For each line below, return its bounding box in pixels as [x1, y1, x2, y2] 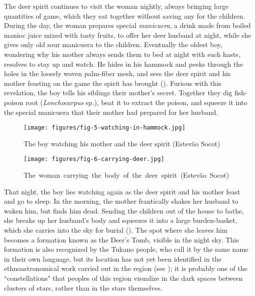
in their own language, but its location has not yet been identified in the [4, 253, 222, 264]
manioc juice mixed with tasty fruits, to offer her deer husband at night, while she [4, 29, 252, 40]
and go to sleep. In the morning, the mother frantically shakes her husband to [4, 196, 238, 206]
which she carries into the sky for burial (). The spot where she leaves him [4, 225, 228, 235]
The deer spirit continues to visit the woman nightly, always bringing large [4, 1, 229, 11]
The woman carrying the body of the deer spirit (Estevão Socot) [24, 170, 229, 180]
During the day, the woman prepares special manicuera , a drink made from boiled [4, 20, 251, 30]
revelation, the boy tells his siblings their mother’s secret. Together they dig [4, 87, 232, 98]
